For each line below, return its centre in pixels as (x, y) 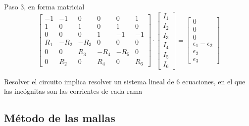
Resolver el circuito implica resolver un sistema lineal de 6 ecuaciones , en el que (125, 81)
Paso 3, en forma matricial (44, 6)
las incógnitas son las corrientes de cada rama (73, 91)
